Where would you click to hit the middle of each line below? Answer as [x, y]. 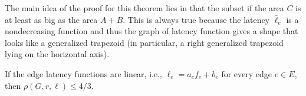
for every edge [247, 73]
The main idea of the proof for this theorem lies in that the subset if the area [144, 8]
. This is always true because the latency [196, 19]
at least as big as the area [51, 19]
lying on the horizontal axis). [57, 54]
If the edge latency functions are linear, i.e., [83, 73]
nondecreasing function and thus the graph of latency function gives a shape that [152, 31]
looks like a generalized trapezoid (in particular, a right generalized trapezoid [144, 42]
